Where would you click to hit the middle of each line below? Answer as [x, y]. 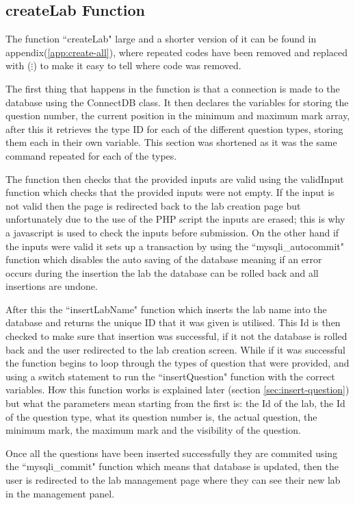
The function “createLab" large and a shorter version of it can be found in [161, 39]
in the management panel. [60, 493]
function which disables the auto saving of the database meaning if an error [164, 259]
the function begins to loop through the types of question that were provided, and [177, 363]
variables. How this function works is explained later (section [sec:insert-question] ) [177, 390]
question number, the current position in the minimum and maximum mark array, [178, 115]
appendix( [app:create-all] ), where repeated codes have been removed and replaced [177, 52]
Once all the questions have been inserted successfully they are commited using [172, 453]
